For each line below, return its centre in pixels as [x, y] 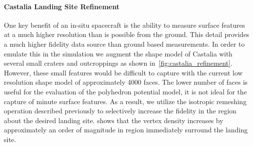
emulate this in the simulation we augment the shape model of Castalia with [118, 53]
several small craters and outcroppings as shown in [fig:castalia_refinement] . [118, 63]
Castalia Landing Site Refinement [62, 6]
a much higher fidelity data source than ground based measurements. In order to [124, 44]
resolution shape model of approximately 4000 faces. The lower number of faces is [126, 82]
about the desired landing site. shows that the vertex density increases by [114, 120]
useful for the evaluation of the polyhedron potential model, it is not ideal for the [126, 91]
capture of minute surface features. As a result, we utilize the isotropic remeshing [125, 101]
